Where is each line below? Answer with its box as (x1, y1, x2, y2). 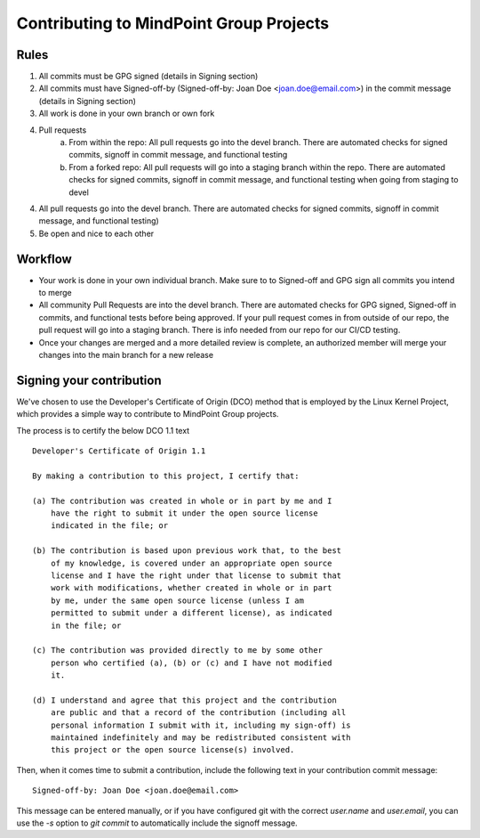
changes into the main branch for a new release (38, 350, 213, 360)
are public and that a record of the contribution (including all (50, 708, 347, 718)
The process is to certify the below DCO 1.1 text (16, 425, 190, 435)
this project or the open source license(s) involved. (50, 744, 295, 755)
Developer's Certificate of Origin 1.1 (32, 446, 206, 456)
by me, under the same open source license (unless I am (50, 595, 304, 606)
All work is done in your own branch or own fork (38, 108, 215, 119)
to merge (38, 288, 72, 298)
